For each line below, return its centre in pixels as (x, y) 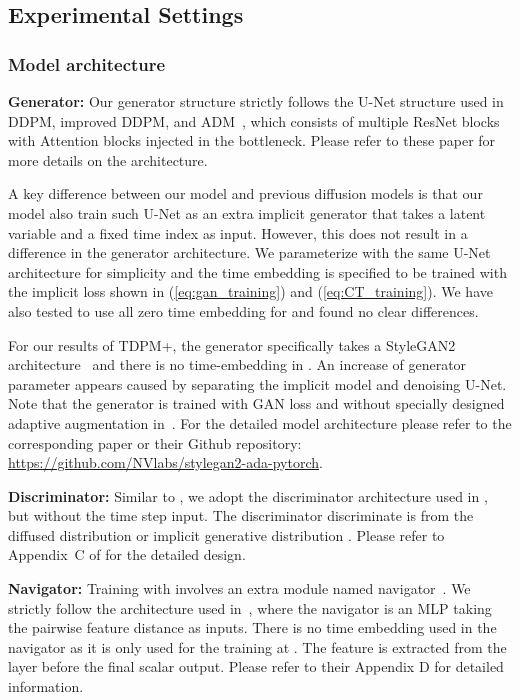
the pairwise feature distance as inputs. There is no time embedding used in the (252, 627)
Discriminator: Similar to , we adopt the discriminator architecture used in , (248, 495)
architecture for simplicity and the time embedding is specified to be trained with (257, 271)
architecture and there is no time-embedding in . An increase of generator (237, 364)
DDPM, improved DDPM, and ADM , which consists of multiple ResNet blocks (254, 120)
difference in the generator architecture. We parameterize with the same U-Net (249, 252)
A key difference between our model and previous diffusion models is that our (245, 193)
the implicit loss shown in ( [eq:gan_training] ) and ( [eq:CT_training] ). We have (250, 291)
